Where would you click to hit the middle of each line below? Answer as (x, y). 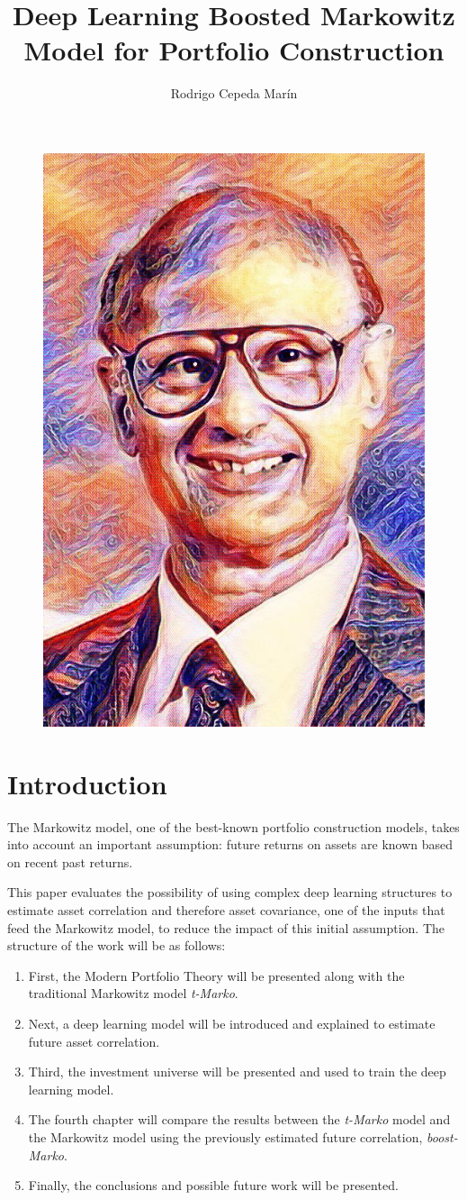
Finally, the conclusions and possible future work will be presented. (213, 1185)
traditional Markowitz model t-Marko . (133, 993)
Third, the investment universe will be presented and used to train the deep (237, 1072)
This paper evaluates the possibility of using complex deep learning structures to (230, 892)
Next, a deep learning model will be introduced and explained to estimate (232, 1023)
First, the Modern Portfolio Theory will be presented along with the (216, 975)
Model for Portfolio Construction (234, 50)
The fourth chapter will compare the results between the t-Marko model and (239, 1119)
